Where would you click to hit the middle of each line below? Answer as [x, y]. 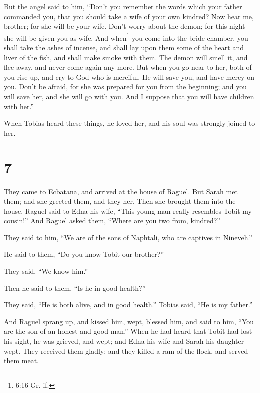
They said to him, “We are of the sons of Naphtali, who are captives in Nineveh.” [128, 237]
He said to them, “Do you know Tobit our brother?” [84, 254]
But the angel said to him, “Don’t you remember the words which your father [123, 6]
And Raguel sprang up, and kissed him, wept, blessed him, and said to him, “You [129, 321]
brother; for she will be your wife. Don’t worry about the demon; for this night [125, 26]
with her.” [19, 106]
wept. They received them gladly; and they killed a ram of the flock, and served [126, 351]
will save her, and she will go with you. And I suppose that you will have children [129, 96]
